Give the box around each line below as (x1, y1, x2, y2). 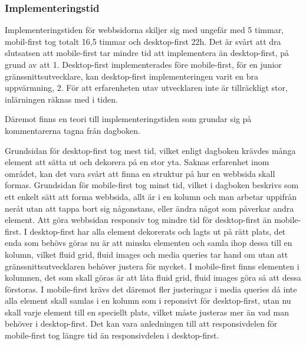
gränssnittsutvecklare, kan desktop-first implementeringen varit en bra (5, 70, 258, 82)
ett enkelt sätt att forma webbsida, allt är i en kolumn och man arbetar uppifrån (5, 190, 297, 202)
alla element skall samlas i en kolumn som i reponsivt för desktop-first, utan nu (5, 294, 291, 307)
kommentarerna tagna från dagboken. (5, 124, 140, 136)
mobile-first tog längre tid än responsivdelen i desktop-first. (5, 329, 219, 341)
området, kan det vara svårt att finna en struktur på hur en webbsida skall (5, 167, 275, 179)
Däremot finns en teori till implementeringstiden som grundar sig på (5, 113, 252, 125)
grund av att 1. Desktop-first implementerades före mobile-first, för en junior (5, 58, 282, 70)
